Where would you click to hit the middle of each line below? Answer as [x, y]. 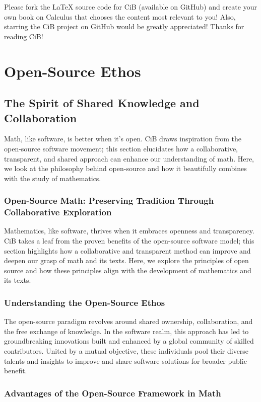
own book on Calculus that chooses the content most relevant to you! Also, [120, 16]
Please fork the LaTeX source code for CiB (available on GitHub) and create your [130, 7]
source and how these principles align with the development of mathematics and [128, 270]
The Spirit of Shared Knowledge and [102, 103]
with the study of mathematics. [53, 178]
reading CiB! [24, 36]
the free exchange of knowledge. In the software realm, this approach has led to [126, 331]
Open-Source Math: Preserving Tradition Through [109, 200]
